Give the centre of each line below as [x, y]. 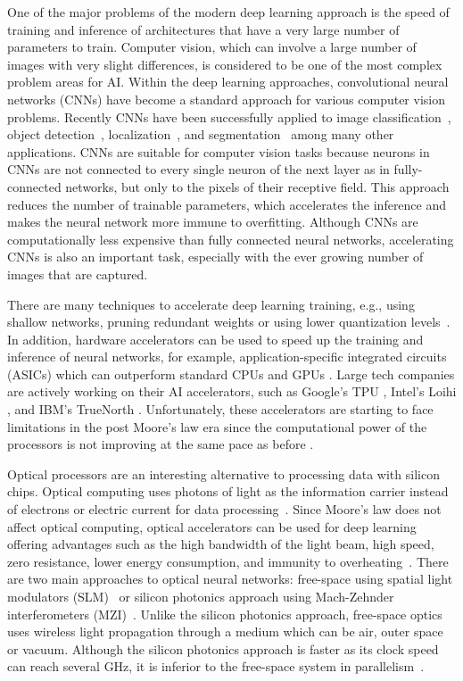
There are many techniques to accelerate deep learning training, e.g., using [211, 304]
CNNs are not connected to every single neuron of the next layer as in [198, 169]
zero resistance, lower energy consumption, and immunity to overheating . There [228, 561]
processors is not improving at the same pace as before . [161, 444]
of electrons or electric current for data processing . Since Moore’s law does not [224, 509]
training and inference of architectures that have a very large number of [203, 29]
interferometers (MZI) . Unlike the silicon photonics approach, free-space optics [225, 614]
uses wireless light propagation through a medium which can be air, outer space [225, 631]
